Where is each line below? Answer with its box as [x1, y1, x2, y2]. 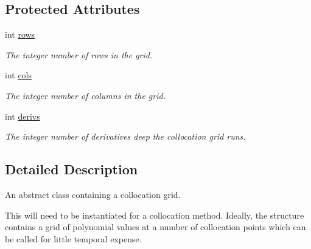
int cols [5, 69, 32, 81]
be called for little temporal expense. [5, 232, 142, 245]
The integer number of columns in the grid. [5, 89, 166, 101]
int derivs [5, 109, 40, 122]
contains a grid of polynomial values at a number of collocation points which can [5, 220, 306, 233]
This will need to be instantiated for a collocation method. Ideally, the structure [5, 208, 304, 221]
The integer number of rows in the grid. [5, 48, 153, 61]
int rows [5, 28, 35, 41]
